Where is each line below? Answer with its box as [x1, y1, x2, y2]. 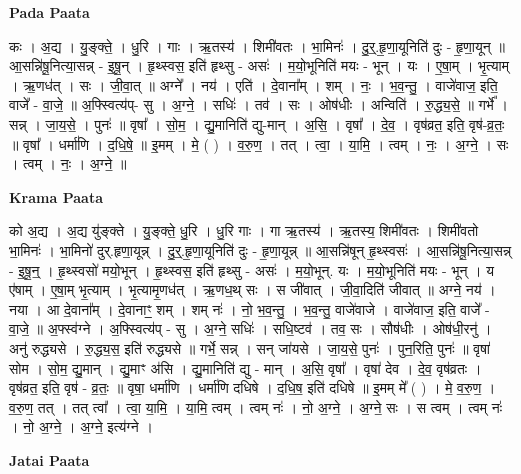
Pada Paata [9, 2, 90, 22]
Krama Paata [9, 186, 103, 207]
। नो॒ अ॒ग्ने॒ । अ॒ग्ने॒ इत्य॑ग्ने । [9, 416, 153, 437]
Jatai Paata [9, 449, 90, 470]
